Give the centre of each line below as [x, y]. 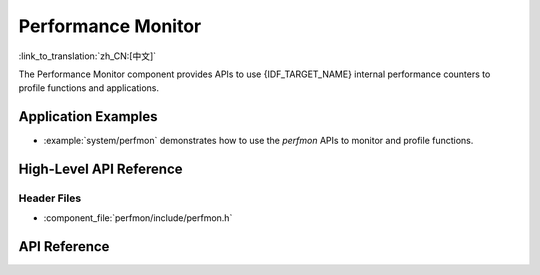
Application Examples [88, 116]
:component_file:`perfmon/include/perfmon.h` [138, 218]
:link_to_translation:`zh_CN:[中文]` [87, 56]
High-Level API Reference [101, 169]
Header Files [50, 198]
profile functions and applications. [89, 88]
